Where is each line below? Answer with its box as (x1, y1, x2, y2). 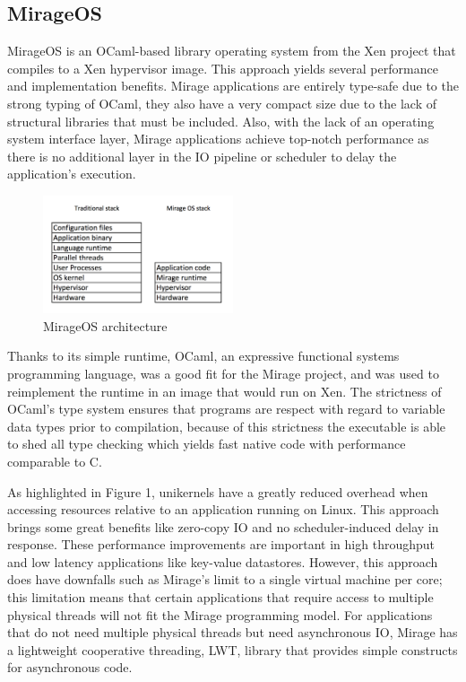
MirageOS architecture (43, 316, 168, 335)
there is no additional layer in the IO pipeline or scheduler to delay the (7, 146, 397, 165)
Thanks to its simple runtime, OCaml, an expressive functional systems (7, 346, 400, 365)
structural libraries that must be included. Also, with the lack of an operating (7, 111, 435, 130)
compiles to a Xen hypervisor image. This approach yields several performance (7, 58, 438, 77)
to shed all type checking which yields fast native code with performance (7, 434, 406, 453)
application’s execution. (7, 164, 136, 183)
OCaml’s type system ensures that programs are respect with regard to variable (7, 399, 445, 418)
